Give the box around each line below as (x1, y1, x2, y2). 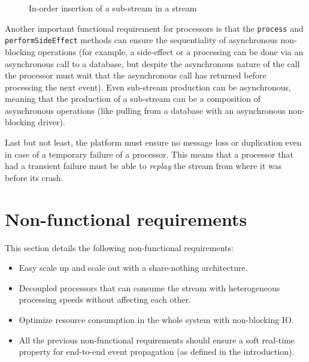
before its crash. (5, 171, 63, 183)
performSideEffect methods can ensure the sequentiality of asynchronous (5, 34, 278, 46)
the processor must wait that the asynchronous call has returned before (5, 69, 266, 82)
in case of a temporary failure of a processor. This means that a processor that (5, 147, 293, 160)
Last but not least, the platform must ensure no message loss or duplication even (5, 136, 302, 149)
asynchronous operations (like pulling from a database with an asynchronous (5, 104, 286, 116)
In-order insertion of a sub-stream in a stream (29, 2, 197, 14)
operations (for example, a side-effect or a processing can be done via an (38, 45, 304, 58)
